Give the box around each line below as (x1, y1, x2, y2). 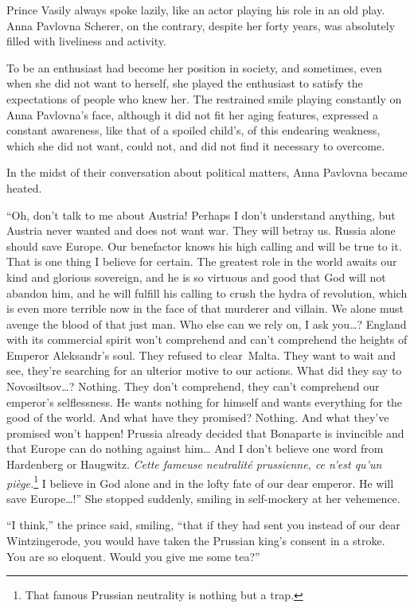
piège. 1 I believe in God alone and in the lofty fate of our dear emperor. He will (6, 472, 394, 491)
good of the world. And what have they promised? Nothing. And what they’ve (6, 409, 389, 426)
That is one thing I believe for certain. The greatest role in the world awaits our (6, 253, 397, 270)
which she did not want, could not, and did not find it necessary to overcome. (6, 137, 385, 154)
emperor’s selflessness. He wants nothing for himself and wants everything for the (6, 393, 403, 410)
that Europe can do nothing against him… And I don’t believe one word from (6, 440, 384, 457)
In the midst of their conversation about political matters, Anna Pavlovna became (6, 164, 408, 181)
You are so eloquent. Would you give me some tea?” (6, 548, 260, 564)
